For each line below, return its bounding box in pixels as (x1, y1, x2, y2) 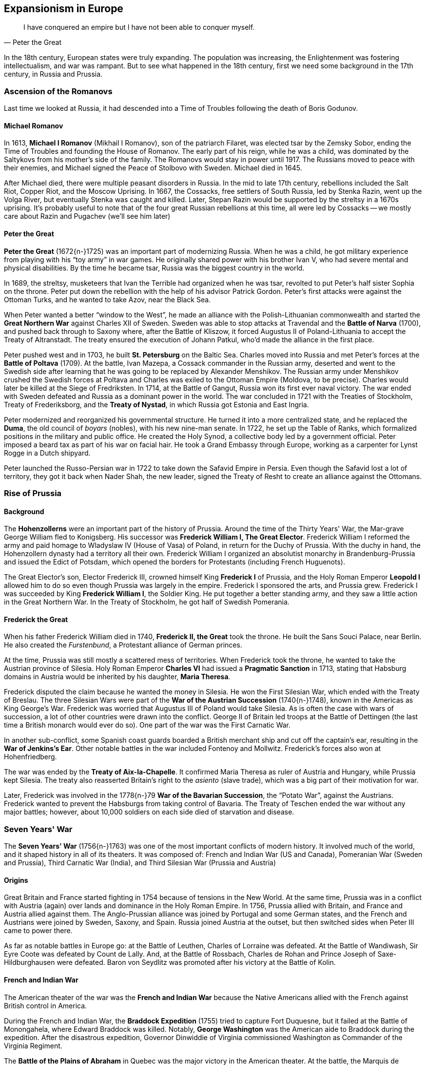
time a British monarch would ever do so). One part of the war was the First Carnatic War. (4, 721, 291, 730)
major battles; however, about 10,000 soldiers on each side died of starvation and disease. (4, 808, 294, 816)
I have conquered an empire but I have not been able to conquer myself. (23, 23, 255, 32)
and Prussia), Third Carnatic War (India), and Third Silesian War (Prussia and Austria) (4, 858, 276, 867)
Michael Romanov (4, 121, 63, 130)
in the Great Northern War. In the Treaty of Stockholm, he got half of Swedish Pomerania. (4, 598, 290, 606)
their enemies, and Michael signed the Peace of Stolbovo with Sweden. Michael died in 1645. (4, 164, 302, 172)
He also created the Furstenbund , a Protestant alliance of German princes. (4, 641, 242, 649)
